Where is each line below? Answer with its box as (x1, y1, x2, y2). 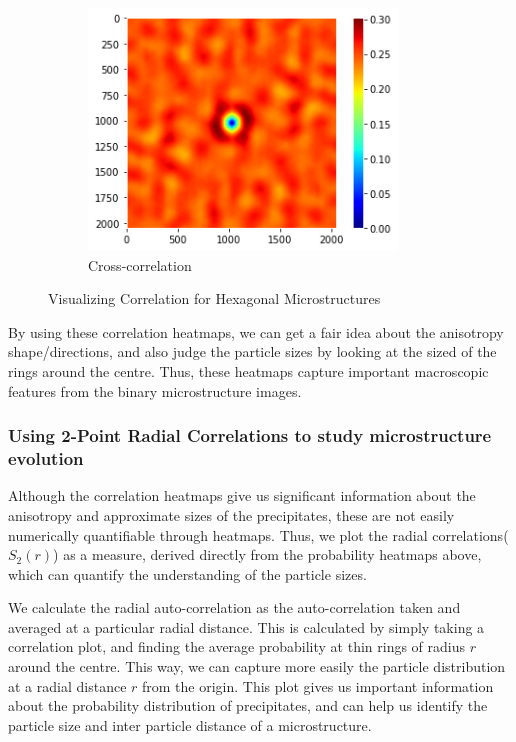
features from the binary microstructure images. (8, 380, 302, 401)
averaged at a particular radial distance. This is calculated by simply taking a (8, 616, 485, 637)
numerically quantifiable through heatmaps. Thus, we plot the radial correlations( (8, 524, 509, 545)
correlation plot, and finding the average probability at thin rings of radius (8, 636, 466, 657)
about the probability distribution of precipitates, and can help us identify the (8, 695, 488, 716)
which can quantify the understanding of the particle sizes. (8, 563, 367, 584)
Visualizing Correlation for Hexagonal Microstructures (48, 288, 381, 309)
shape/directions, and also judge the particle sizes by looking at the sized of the (8, 341, 497, 362)
